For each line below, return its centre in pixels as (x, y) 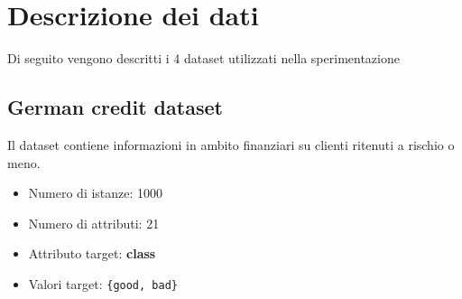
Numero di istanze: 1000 (96, 193)
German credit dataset (115, 107)
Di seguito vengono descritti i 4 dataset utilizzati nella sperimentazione (203, 58)
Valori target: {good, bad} (103, 283)
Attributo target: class (92, 253)
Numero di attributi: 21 (94, 223)
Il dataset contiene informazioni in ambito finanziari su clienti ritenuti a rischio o (231, 144)
